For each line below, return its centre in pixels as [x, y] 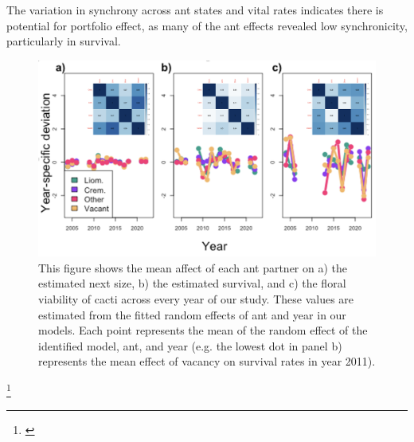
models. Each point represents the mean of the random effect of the [203, 330]
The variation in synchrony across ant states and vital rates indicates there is [195, 10]
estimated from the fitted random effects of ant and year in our [192, 314]
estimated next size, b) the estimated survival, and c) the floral [192, 283]
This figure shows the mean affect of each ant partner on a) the [193, 267]
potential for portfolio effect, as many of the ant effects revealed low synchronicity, [207, 25]
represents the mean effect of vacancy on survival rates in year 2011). [207, 361]
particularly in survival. [64, 41]
